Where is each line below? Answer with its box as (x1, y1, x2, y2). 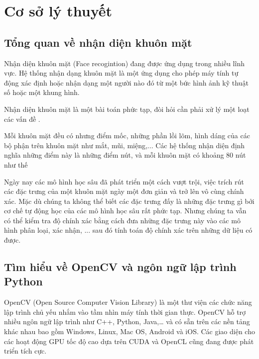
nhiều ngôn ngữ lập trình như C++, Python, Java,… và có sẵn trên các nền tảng (4, 316, 250, 327)
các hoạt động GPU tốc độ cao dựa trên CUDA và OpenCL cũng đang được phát (4, 336, 254, 346)
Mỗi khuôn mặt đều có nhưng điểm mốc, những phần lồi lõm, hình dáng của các (4, 130, 250, 141)
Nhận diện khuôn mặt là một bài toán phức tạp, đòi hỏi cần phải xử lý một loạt (4, 103, 250, 114)
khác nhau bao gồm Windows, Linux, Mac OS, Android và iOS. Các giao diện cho (4, 326, 255, 337)
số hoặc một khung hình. (4, 87, 80, 97)
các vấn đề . (4, 113, 40, 124)
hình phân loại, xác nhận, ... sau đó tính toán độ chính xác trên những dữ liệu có (4, 225, 253, 235)
